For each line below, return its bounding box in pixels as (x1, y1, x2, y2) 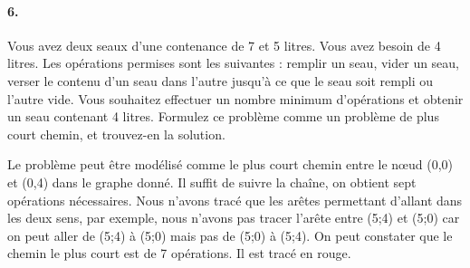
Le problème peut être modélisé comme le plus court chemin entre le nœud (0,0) (7, 155, 454, 174)
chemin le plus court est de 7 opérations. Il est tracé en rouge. (7, 244, 351, 263)
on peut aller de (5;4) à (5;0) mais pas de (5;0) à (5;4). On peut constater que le (7, 225, 453, 244)
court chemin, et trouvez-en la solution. (7, 124, 225, 143)
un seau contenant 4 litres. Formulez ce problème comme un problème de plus (7, 107, 439, 126)
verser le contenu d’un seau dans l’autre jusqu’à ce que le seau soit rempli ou (7, 71, 433, 90)
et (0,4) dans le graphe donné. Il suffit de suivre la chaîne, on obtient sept (7, 172, 417, 191)
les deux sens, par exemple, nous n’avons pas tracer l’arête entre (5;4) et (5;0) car (7, 208, 460, 227)
